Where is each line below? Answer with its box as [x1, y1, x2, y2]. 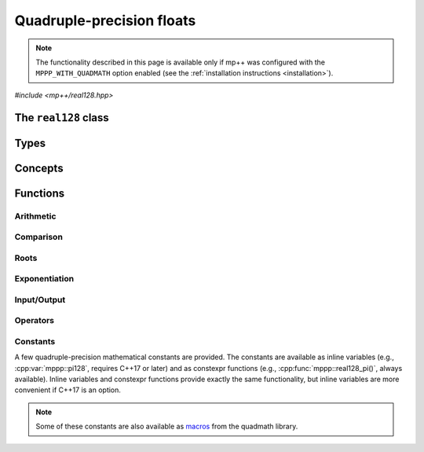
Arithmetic [14, 211, 57, 222]
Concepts [14, 161, 64, 175]
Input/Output [14, 294, 66, 305]
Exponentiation [14, 274, 75, 285]
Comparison [14, 232, 63, 243]
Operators [14, 315, 55, 326]
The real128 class [14, 111, 109, 124]
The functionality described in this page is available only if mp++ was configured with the [35, 57, 326, 67]
